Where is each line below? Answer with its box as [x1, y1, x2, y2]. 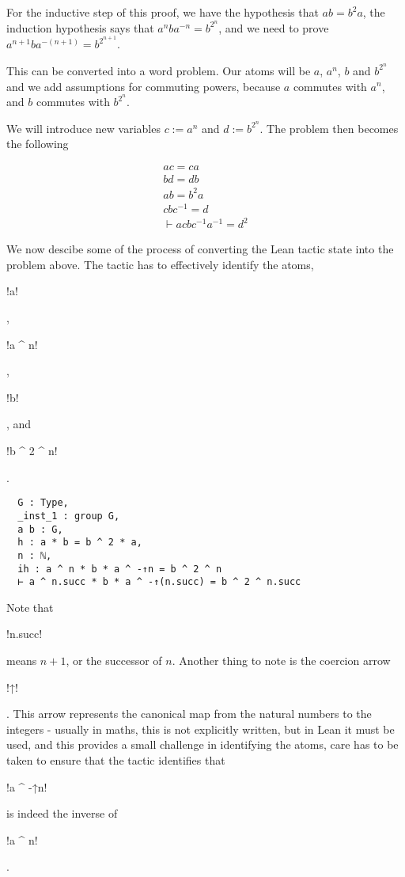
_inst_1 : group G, [17, 510, 120, 522]
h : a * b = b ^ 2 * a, [17, 537, 142, 549]
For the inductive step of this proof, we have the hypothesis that [6, 4, 319, 20]
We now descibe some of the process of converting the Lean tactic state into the [6, 241, 394, 257]
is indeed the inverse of [6, 805, 118, 822]
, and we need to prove [218, 19, 329, 36]
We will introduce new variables [6, 120, 161, 136]
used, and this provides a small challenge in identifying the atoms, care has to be [6, 736, 399, 753]
